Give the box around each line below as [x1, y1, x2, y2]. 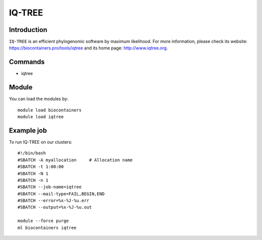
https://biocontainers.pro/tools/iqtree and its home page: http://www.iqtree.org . [9, 45, 168, 51]
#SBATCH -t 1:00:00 [17, 164, 64, 169]
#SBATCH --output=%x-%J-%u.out [17, 205, 92, 210]
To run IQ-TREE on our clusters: [9, 139, 72, 145]
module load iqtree [17, 114, 64, 120]
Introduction [9, 26, 48, 34]
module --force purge [17, 218, 69, 224]
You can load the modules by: [9, 96, 69, 102]
